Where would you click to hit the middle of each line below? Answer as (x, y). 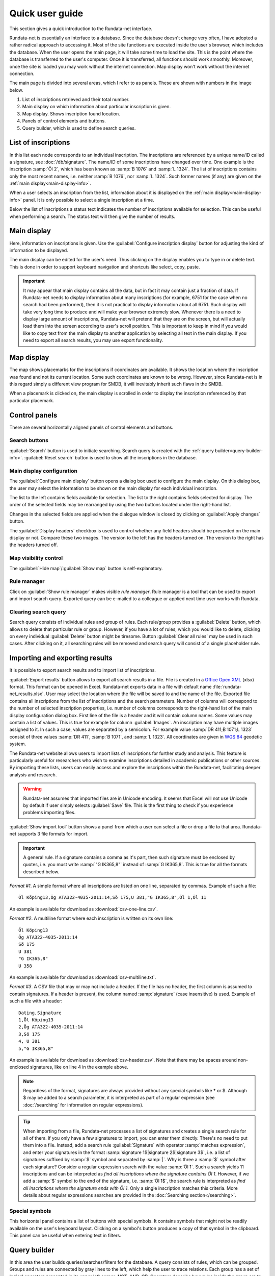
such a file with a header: (36, 1001)
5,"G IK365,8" (36, 1048)
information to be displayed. (39, 250)
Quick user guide (46, 13)
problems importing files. (49, 813)
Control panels (33, 415)
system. (18, 744)
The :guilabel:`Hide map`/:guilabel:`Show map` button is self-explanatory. (86, 568)
